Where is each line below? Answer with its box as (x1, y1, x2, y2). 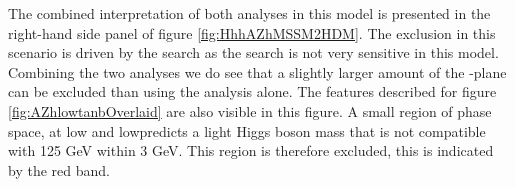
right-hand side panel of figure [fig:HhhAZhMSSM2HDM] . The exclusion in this (8, 22, 496, 43)
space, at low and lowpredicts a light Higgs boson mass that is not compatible (8, 120, 486, 141)
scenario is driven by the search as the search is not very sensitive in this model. (8, 42, 499, 63)
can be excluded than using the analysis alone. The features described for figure (8, 81, 497, 102)
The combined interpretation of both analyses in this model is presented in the (8, 3, 491, 23)
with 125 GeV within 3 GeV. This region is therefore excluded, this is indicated (8, 140, 494, 161)
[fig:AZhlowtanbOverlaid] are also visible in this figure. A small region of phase (8, 100, 492, 121)
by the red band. (8, 159, 110, 180)
